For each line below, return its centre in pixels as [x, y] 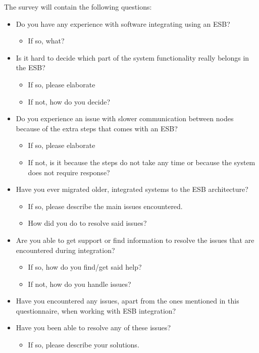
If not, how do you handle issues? [80, 284]
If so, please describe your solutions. [84, 345]
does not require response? [69, 172]
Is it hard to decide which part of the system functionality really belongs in [133, 57]
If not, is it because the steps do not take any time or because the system [142, 162]
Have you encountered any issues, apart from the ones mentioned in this [127, 301]
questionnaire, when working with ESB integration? [96, 310]
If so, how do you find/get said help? [85, 267]
